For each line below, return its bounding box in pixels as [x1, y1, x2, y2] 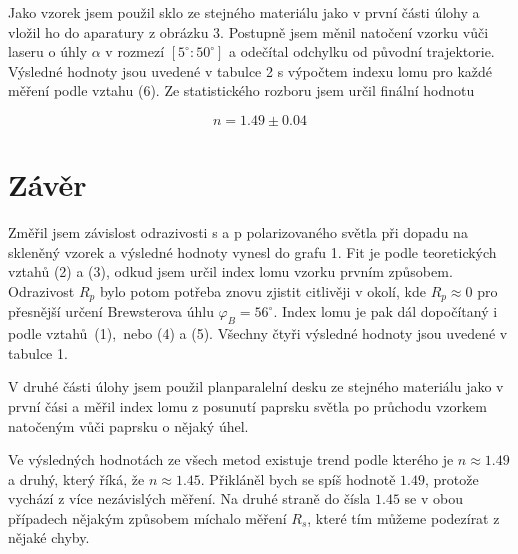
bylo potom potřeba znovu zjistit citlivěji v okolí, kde [99, 280, 426, 301]
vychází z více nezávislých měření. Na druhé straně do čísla [8, 488, 371, 509]
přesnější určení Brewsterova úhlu [8, 301, 214, 322]
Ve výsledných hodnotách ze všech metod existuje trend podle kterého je [8, 449, 454, 470]
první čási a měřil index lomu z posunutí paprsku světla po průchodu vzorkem [8, 395, 487, 416]
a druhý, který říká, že [8, 468, 145, 489]
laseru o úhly [8, 41, 88, 62]
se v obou [404, 488, 464, 509]
